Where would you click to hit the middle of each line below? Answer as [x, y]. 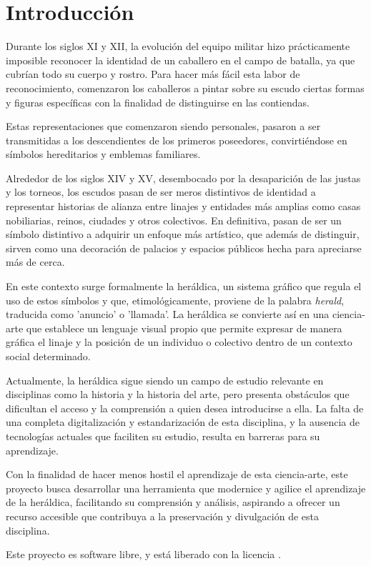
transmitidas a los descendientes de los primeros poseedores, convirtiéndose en [177, 140]
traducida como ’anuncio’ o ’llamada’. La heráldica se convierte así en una [168, 314]
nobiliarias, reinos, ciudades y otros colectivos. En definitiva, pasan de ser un [174, 220]
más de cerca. [35, 262]
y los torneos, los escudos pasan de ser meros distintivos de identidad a [161, 192]
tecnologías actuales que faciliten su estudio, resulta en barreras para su [163, 436]
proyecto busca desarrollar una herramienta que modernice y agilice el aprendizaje [186, 488]
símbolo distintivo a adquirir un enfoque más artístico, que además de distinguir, [183, 234]
